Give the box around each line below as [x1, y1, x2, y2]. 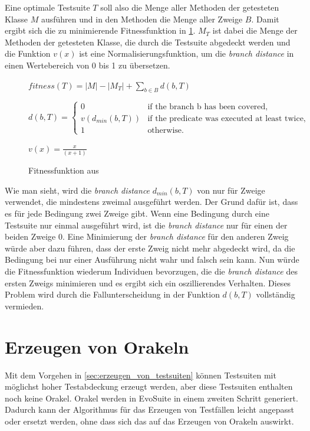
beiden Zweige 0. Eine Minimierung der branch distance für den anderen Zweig [5, 230, 289, 243]
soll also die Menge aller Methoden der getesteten [100, 1, 279, 13]
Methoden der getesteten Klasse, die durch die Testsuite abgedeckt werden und [5, 35, 291, 48]
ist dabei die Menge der [212, 24, 298, 37]
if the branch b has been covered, [147, 102, 268, 111]
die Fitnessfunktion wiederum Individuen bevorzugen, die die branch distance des [5, 265, 298, 277]
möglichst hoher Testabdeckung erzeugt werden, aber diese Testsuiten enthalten [5, 380, 293, 393]
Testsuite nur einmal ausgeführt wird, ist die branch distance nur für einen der [5, 218, 288, 231]
